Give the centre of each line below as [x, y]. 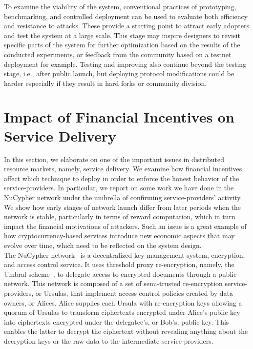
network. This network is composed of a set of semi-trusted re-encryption [113, 283]
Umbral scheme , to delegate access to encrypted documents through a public [120, 274]
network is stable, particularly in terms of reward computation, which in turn [120, 216]
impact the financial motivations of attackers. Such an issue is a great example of [125, 226]
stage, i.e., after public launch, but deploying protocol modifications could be [119, 73]
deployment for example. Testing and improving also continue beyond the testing [125, 64]
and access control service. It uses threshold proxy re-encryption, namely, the [119, 264]
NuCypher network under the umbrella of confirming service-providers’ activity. [123, 197]
